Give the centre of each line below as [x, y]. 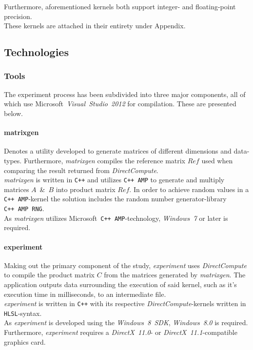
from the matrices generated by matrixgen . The [175, 275]
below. [13, 113]
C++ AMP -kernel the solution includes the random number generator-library [115, 199]
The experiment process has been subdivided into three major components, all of [125, 94]
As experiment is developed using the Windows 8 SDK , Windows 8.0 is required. [126, 322]
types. [13, 160]
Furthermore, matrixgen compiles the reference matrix [105, 160]
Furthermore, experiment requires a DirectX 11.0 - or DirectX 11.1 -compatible [121, 332]
